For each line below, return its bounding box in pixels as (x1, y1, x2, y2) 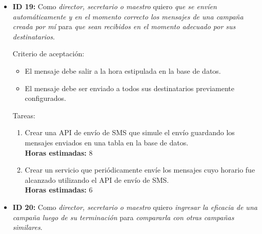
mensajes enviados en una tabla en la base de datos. (25, 137, 189, 147)
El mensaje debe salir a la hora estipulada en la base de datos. (25, 65, 221, 76)
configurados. (25, 93, 66, 103)
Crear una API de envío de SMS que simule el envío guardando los (25, 127, 235, 138)
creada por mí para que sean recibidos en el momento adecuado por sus (12, 21, 236, 32)
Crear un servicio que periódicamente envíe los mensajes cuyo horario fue (25, 164, 255, 175)
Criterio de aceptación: (12, 48, 85, 59)
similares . (12, 222, 43, 232)
